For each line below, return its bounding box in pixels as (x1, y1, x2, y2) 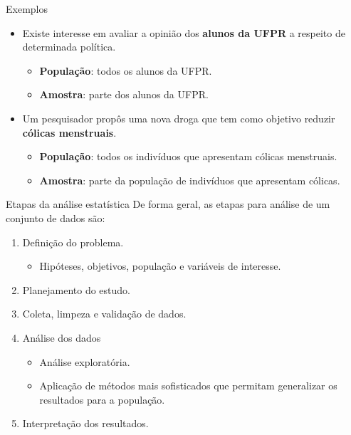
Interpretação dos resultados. (22, 416, 149, 431)
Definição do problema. (22, 234, 124, 249)
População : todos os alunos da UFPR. (39, 63, 212, 78)
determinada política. (22, 39, 116, 54)
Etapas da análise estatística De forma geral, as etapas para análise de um (6, 196, 330, 211)
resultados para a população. (39, 392, 165, 407)
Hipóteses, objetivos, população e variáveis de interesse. (39, 258, 281, 273)
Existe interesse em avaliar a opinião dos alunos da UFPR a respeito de (22, 25, 345, 40)
